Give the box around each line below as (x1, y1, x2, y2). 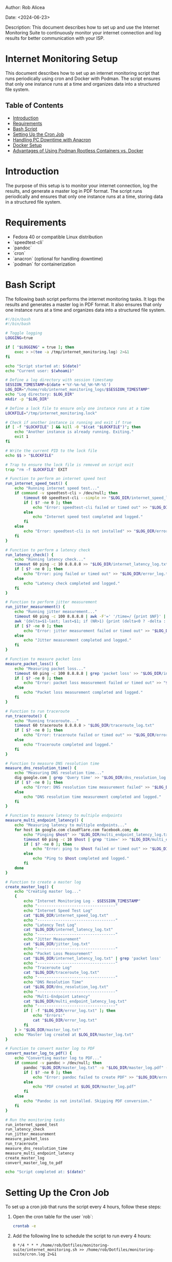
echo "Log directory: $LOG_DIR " (5, 392, 74, 397)
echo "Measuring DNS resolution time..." (14, 770, 104, 776)
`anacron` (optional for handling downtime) (12, 255, 103, 262)
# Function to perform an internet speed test (5, 476, 106, 482)
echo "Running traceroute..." (14, 718, 79, 724)
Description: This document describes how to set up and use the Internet (5, 24, 160, 30)
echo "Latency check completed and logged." (24, 580, 120, 586)
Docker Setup (12, 142, 42, 148)
